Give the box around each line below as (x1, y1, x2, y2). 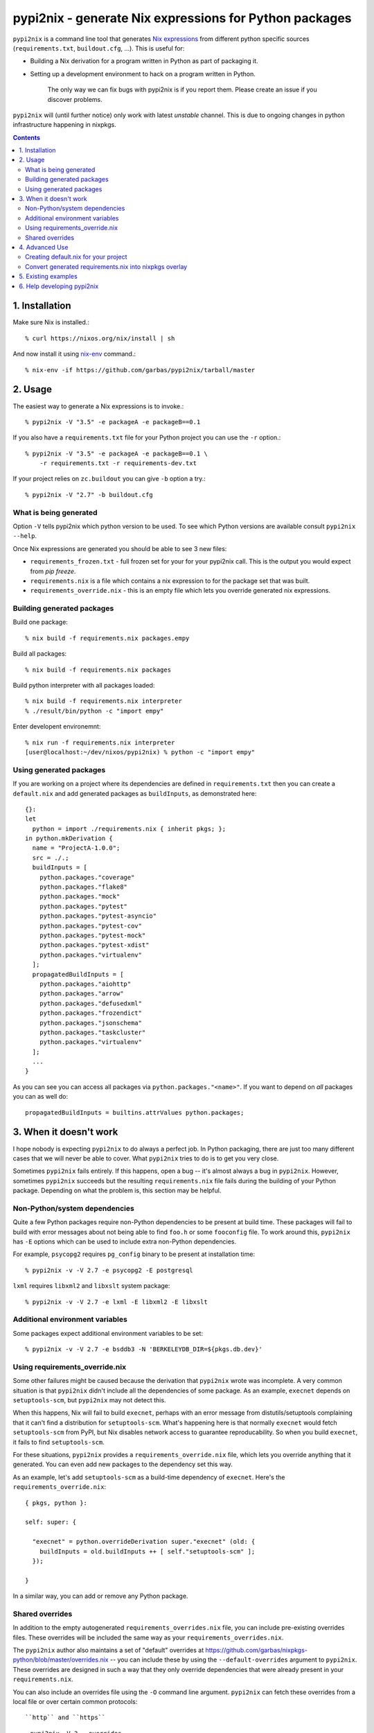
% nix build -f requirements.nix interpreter (25, 697, 183, 705)
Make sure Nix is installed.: (12, 318, 90, 326)
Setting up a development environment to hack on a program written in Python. (30, 69, 256, 78)
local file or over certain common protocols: (12, 1697, 138, 1705)
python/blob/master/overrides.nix (12, 1655, 109, 1664)
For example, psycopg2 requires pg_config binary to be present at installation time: (12, 1250, 256, 1258)
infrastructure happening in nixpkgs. (12, 121, 117, 129)
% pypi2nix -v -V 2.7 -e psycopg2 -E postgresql (25, 1266, 193, 1274)
